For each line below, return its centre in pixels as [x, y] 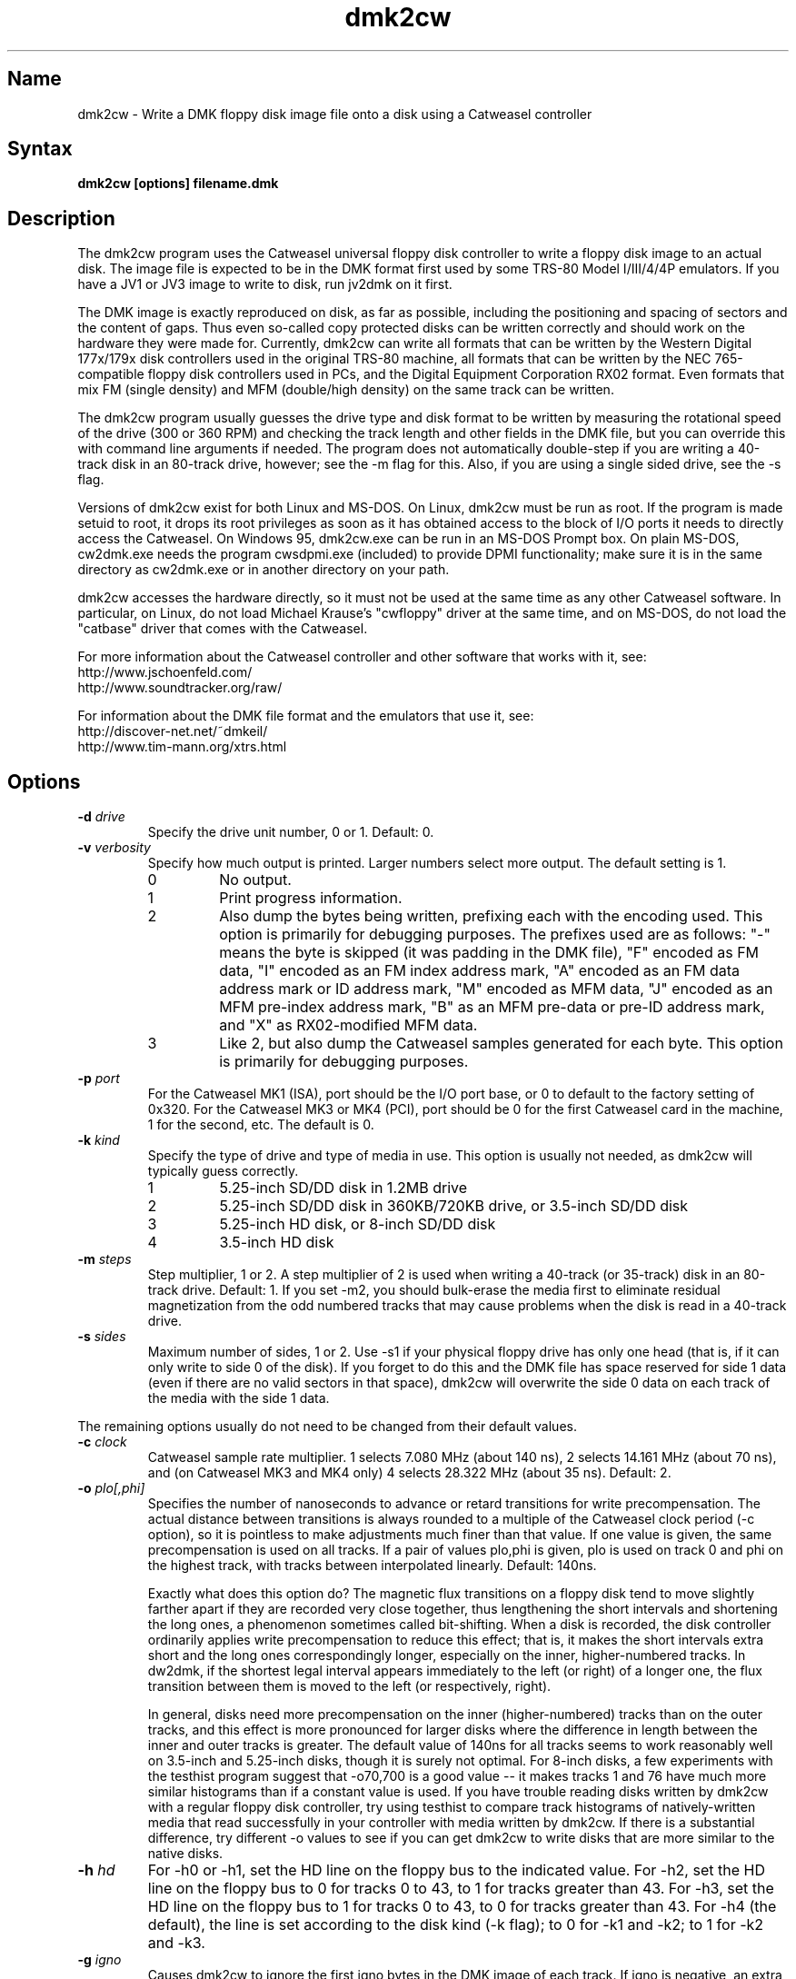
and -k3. [176, 1943]
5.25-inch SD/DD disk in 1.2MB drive [343, 1188]
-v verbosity [114, 848]
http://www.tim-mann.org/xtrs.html [182, 747]
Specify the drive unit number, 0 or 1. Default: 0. [291, 832]
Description [61, 218]
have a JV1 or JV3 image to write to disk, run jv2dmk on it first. [265, 284]
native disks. [185, 1854]
